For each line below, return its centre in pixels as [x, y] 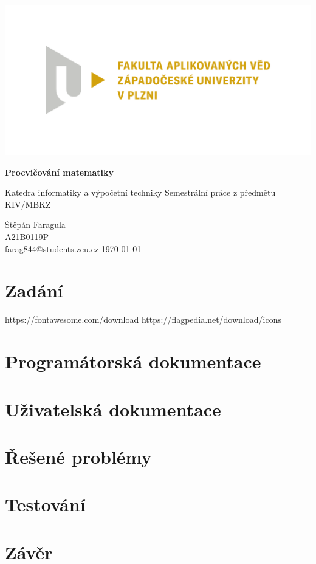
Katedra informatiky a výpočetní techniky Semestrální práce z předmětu [140, 192]
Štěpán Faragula [35, 225]
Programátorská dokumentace [133, 361]
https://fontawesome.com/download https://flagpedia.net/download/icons [143, 319]
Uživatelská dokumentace [113, 409]
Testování [45, 504]
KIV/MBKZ [28, 204]
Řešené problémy [78, 456]
